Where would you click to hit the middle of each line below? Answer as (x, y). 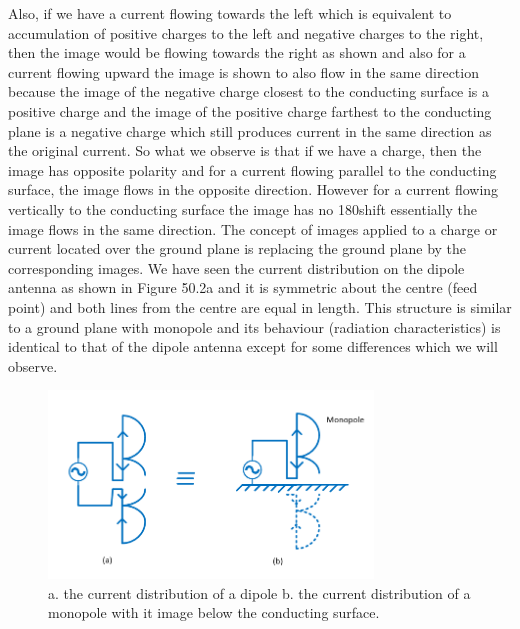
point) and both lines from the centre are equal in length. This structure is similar (260, 306)
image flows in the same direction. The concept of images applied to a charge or (253, 228)
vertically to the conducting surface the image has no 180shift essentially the (243, 208)
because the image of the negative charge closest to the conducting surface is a (249, 91)
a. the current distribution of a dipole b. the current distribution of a (259, 592)
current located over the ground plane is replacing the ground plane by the (237, 248)
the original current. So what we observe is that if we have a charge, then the (245, 150)
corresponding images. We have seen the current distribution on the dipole (236, 267)
